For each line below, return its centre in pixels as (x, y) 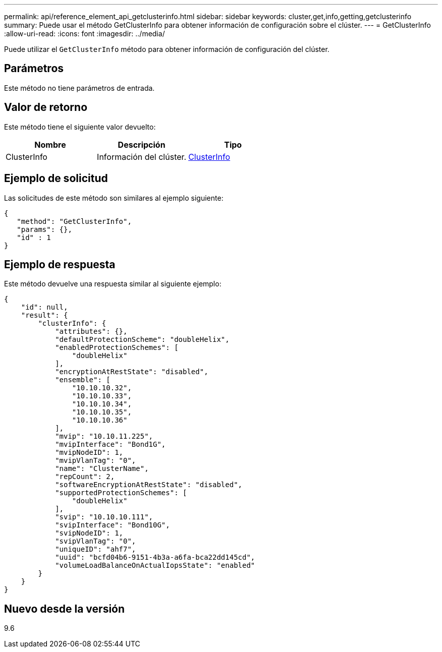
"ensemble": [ (83, 380)
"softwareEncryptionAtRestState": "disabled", (149, 485)
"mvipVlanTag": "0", (96, 461)
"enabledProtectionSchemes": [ (117, 348)
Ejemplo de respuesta (60, 264)
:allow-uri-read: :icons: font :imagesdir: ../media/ (85, 34)
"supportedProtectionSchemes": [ (121, 493)
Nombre (50, 144)
